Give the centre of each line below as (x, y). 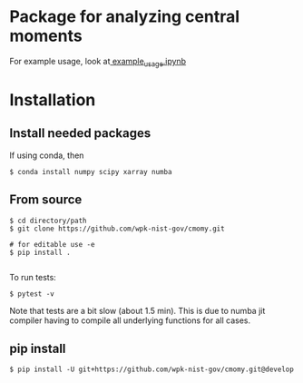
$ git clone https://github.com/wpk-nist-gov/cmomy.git (117, 229)
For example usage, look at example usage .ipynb (98, 62)
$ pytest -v (32, 294)
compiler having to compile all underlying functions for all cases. (130, 320)
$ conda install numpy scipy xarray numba (91, 172)
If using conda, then (47, 155)
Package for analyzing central (125, 17)
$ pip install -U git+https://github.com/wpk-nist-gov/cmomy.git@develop (152, 369)
